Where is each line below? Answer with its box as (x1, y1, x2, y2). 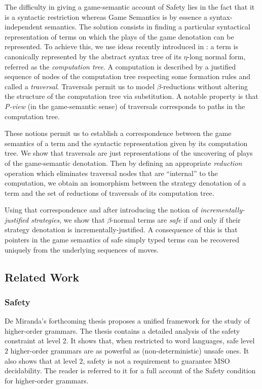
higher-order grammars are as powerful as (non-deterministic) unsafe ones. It (10, 345, 249, 356)
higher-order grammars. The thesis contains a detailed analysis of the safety (5, 325, 240, 336)
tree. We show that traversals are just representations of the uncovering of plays (5, 148, 253, 158)
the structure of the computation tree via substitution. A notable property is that (5, 91, 258, 101)
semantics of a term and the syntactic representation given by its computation (5, 137, 248, 148)
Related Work (5, 269, 80, 285)
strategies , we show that (31, 214, 105, 225)
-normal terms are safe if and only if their (111, 214, 241, 225)
